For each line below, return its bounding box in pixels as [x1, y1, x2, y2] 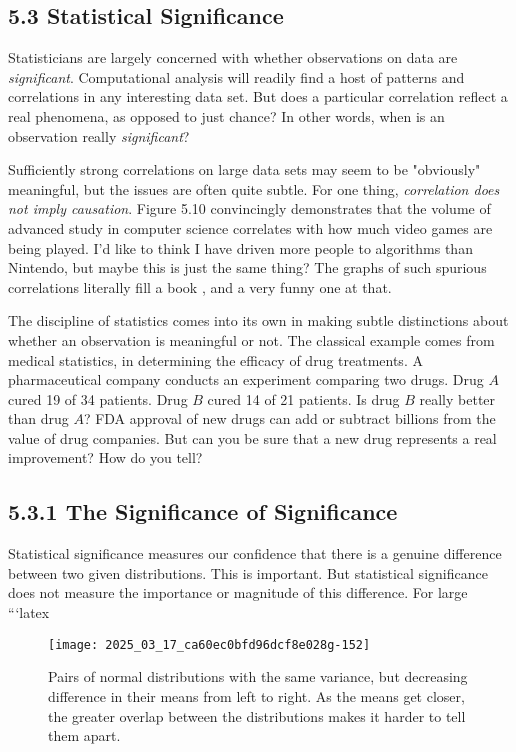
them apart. [48, 725, 121, 746]
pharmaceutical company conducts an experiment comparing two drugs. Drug [8, 369, 484, 390]
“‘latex [8, 602, 50, 623]
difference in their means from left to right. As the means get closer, [48, 685, 465, 706]
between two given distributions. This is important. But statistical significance [8, 562, 488, 583]
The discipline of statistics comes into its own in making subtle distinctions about [8, 310, 509, 331]
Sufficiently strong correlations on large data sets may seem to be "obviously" [8, 159, 481, 180]
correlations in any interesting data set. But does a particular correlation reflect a [8, 86, 508, 107]
